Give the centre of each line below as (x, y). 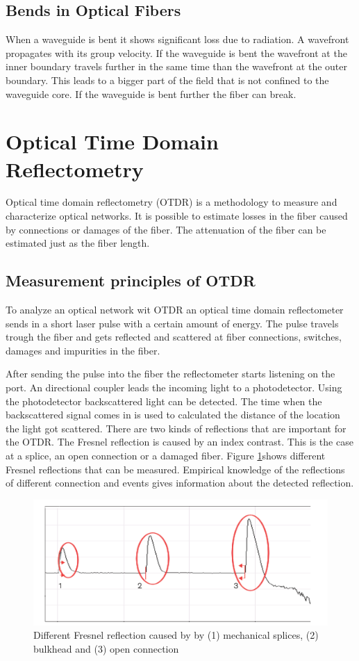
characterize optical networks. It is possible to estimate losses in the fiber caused (177, 216)
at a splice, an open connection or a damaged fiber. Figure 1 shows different (166, 455)
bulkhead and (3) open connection (106, 648)
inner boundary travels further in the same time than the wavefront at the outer (177, 66)
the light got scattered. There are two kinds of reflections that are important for (176, 428)
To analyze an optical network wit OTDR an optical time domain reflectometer (175, 310)
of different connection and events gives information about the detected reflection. (180, 483)
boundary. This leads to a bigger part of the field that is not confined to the (167, 80)
